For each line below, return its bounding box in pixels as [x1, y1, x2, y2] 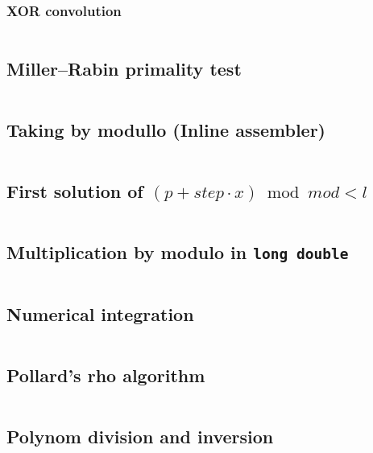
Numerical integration [6, 302, 194, 326]
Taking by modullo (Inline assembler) [6, 117, 325, 142]
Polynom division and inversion [6, 424, 274, 449]
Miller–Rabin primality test [6, 56, 242, 80]
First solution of [6, 179, 143, 204]
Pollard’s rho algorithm [6, 363, 205, 388]
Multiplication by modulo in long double [6, 240, 349, 265]
